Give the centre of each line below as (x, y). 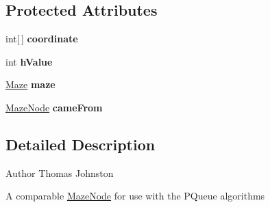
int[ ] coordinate (42, 39)
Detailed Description (81, 144)
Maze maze (30, 84)
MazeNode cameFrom (54, 107)
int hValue (29, 61)
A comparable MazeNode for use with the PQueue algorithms (135, 196)
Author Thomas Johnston (60, 172)
